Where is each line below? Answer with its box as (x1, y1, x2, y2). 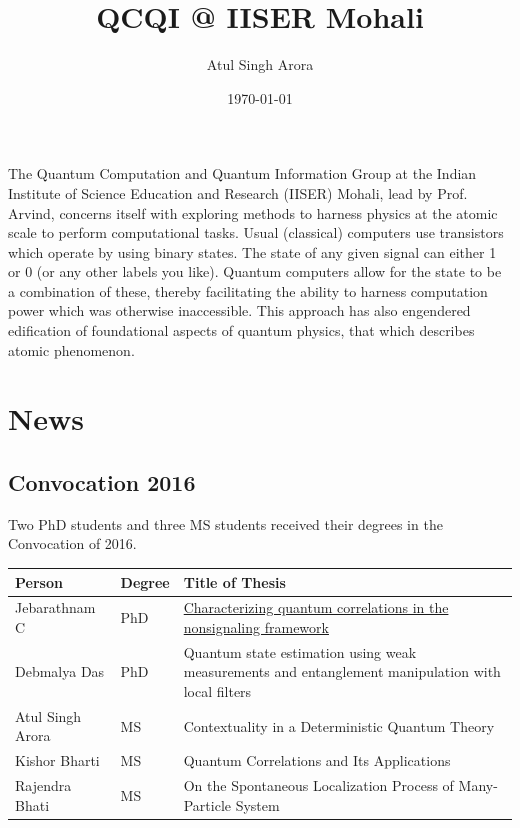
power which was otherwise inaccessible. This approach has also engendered (8, 300, 471, 321)
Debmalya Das (15, 661, 105, 682)
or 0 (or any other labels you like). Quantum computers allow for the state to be (8, 261, 502, 282)
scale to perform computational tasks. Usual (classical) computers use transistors (8, 222, 504, 243)
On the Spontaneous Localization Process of (183, 775, 454, 796)
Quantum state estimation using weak (183, 641, 417, 662)
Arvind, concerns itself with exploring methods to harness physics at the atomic (8, 202, 498, 223)
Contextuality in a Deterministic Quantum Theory (183, 715, 495, 736)
